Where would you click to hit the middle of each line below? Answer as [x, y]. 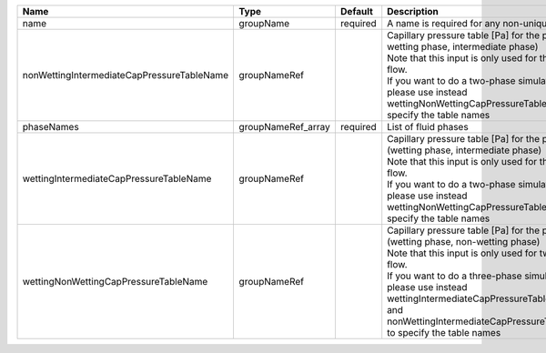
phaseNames [51, 127]
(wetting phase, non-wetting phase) [464, 242]
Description [413, 11]
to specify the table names [444, 333]
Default [356, 11]
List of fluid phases [428, 127]
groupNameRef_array [285, 127]
